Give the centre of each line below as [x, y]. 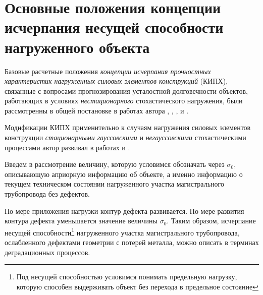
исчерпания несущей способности [114, 27]
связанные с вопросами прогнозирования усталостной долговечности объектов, [126, 91]
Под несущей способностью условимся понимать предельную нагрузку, [127, 277]
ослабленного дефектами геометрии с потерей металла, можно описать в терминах [132, 242]
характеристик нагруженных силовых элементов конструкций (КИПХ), [116, 81]
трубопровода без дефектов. [47, 194]
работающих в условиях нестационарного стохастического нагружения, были [124, 101]
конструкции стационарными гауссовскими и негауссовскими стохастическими [125, 137]
